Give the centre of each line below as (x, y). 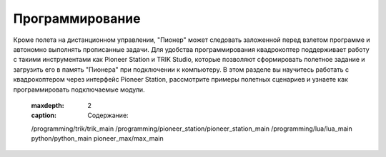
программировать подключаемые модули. (79, 90)
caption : (44, 115)
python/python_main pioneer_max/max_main (97, 139)
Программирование (77, 18)
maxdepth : (48, 105)
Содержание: (108, 115)
